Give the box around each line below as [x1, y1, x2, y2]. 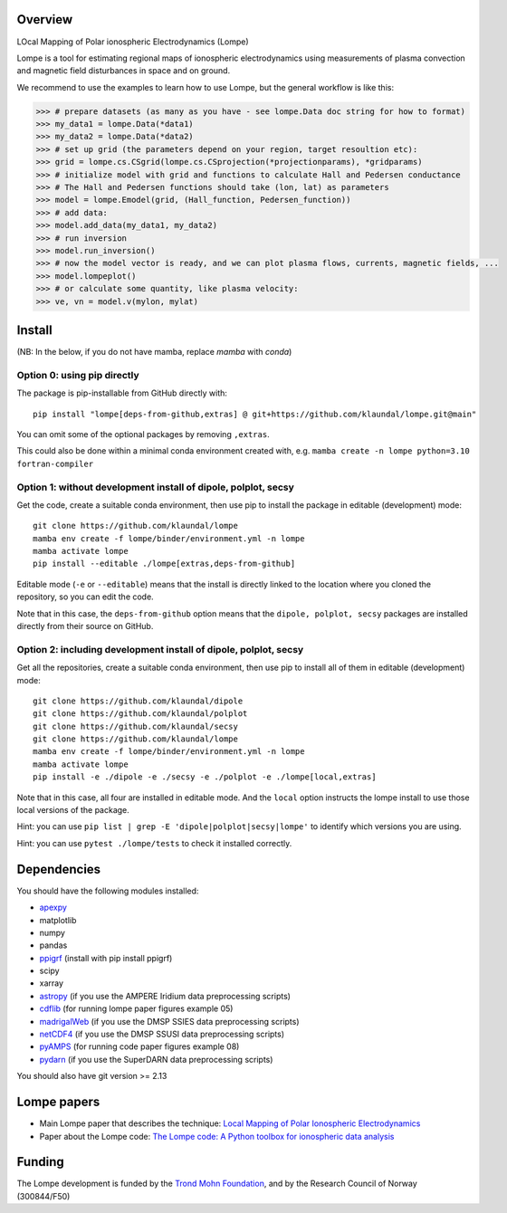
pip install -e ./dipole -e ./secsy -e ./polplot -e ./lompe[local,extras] [33, 772, 377, 782]
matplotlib [39, 914, 77, 925]
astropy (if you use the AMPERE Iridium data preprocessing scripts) [39, 990, 292, 1001]
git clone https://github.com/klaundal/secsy [33, 721, 239, 731]
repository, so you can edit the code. [16, 591, 154, 602]
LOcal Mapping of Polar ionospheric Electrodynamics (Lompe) [16, 36, 249, 47]
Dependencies [16, 861, 101, 877]
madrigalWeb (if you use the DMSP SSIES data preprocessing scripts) [39, 1016, 300, 1027]
